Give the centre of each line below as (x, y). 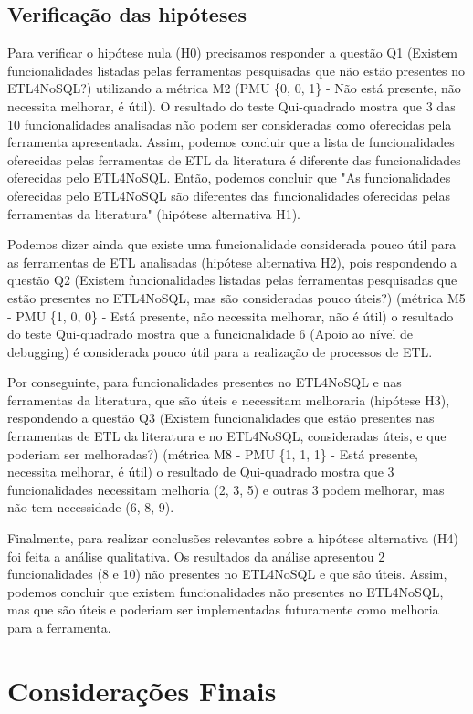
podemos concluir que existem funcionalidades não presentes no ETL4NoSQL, (226, 591)
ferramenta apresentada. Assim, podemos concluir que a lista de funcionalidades (231, 142)
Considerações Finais (142, 690)
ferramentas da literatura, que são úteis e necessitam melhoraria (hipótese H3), (229, 399)
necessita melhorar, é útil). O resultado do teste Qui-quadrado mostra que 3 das (231, 105)
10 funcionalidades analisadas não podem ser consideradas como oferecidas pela (230, 124)
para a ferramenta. (59, 628)
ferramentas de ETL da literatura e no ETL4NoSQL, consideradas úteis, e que (227, 436)
